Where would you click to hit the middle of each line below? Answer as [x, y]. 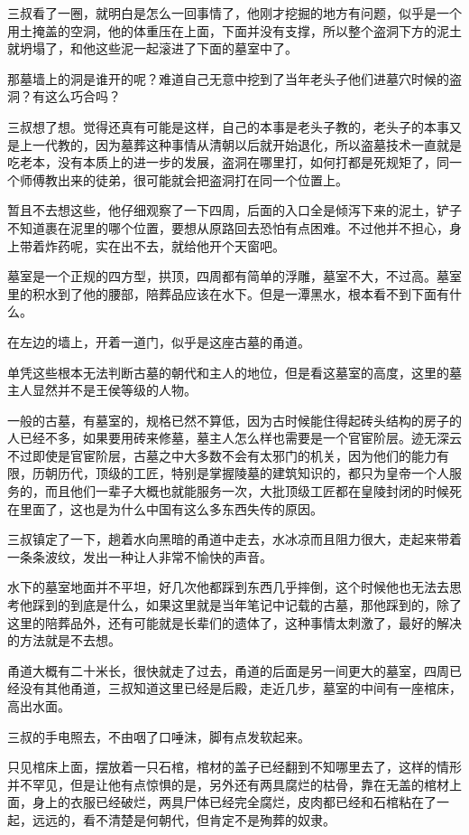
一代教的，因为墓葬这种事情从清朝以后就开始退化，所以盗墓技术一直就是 [247, 144]
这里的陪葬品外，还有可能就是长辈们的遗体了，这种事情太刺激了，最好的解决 [234, 622]
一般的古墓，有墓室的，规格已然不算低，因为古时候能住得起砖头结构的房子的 [234, 420]
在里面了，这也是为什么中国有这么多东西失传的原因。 [165, 508]
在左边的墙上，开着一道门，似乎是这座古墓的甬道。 [159, 341]
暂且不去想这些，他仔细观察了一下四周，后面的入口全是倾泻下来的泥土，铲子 [234, 210]
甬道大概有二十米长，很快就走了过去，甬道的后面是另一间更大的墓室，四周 [228, 670]
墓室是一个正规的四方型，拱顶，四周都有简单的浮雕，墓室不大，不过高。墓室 [234, 276]
